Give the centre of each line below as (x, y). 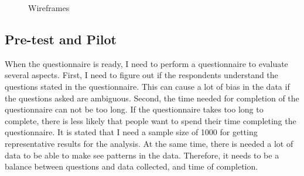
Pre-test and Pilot (61, 39)
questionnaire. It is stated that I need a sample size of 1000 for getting (131, 132)
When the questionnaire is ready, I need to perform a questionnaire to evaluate (146, 63)
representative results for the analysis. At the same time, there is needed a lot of (149, 143)
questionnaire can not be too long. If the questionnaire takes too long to (134, 109)
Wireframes (49, 8)
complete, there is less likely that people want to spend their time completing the (151, 120)
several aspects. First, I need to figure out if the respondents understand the (141, 75)
